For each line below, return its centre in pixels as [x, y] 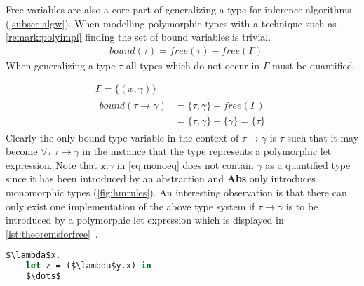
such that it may [323, 137]
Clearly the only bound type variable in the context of [122, 137]
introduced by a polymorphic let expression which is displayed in [145, 220]
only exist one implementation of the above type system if [130, 206]
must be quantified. [314, 65]
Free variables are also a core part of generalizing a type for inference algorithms [178, 9]
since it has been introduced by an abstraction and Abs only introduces [161, 178]
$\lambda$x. [33, 256]
